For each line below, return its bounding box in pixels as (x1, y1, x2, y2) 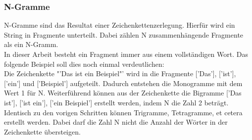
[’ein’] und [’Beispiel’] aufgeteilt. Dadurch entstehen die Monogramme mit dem (4, 78, 243, 88)
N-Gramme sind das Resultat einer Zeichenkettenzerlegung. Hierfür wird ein (4, 20, 235, 30)
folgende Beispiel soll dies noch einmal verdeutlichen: (4, 58, 164, 69)
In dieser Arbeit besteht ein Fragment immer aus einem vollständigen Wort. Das (4, 49, 248, 59)
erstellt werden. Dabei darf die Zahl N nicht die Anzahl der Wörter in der (4, 117, 228, 127)
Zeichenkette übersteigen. (4, 126, 81, 137)
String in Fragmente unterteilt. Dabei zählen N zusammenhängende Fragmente (4, 29, 244, 40)
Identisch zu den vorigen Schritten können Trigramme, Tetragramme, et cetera (4, 107, 243, 117)
